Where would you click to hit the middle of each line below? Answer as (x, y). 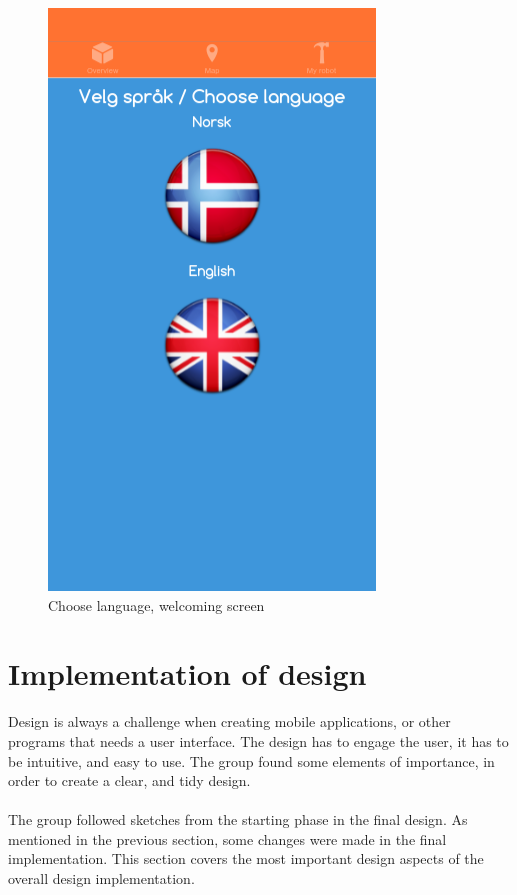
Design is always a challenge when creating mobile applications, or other (229, 721)
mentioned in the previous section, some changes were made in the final (227, 838)
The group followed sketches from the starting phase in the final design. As (238, 819)
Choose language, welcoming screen (156, 604)
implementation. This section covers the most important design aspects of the (246, 858)
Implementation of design (187, 673)
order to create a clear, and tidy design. (129, 780)
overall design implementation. (101, 878)
